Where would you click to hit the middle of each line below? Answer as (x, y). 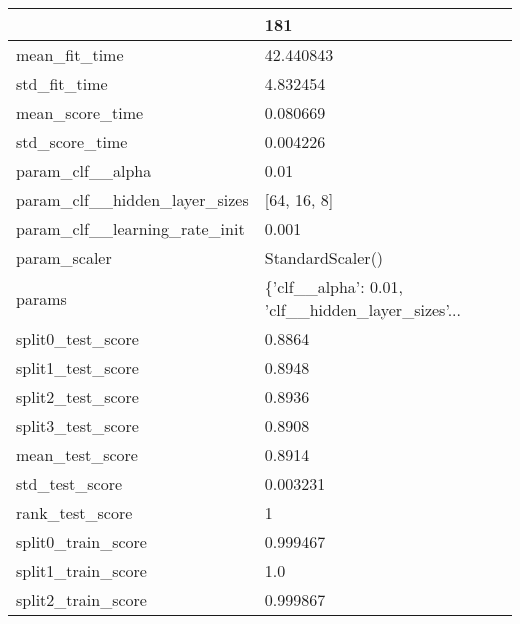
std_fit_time (62, 83)
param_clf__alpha (84, 170)
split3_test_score (77, 425)
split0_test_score (77, 338)
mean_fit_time (70, 54)
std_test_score (69, 483)
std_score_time (72, 141)
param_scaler (64, 257)
